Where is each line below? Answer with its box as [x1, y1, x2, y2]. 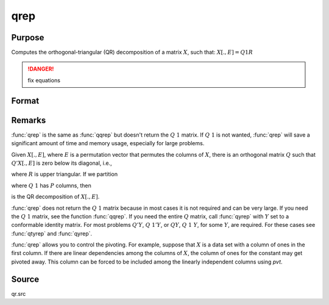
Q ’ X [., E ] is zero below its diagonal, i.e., [11, 159, 112, 167]
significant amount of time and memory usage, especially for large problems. [11, 140, 205, 147]
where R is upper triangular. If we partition [11, 171, 118, 178]
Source [11, 274, 40, 284]
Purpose [11, 32, 44, 43]
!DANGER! [27, 65, 54, 73]
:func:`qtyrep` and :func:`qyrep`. [11, 229, 93, 237]
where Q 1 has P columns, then [11, 182, 91, 189]
